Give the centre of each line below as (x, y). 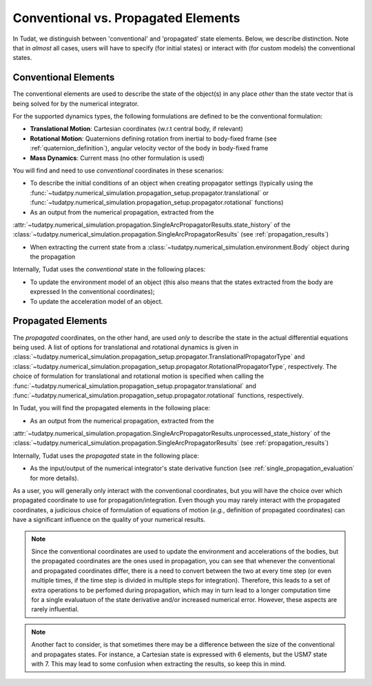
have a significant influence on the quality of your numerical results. (109, 520)
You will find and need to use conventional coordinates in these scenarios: (118, 170)
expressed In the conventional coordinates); (92, 292)
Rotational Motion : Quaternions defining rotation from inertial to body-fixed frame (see (153, 139)
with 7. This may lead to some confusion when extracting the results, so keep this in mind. (159, 664)
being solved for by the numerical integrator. (76, 103)
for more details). (54, 478)
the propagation (53, 257)
